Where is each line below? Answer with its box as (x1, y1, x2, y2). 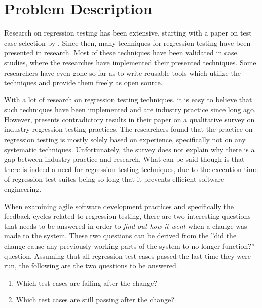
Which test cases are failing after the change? (16, 277, 157, 288)
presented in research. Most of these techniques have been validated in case (4, 47, 237, 58)
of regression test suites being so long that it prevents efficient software (4, 174, 224, 184)
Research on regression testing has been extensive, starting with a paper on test (4, 27, 252, 38)
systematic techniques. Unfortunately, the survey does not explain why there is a (4, 144, 255, 154)
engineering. (4, 184, 42, 194)
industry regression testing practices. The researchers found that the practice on (4, 124, 253, 134)
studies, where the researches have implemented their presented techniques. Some (4, 57, 256, 67)
